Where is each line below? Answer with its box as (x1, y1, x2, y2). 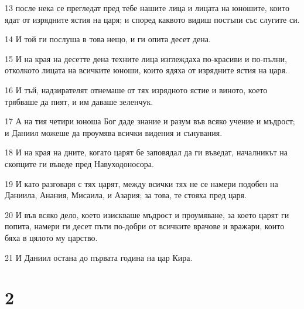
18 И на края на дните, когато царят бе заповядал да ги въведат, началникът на (5, 146, 288, 158)
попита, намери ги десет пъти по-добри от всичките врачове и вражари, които (5, 220, 285, 232)
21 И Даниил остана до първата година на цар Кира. (5, 251, 193, 263)
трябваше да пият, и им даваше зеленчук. (5, 95, 153, 107)
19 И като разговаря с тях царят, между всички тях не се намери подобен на (5, 177, 278, 189)
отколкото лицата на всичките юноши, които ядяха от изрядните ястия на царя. (5, 64, 288, 76)
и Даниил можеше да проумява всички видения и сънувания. (5, 126, 223, 138)
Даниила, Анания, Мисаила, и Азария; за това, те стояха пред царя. (5, 189, 247, 201)
